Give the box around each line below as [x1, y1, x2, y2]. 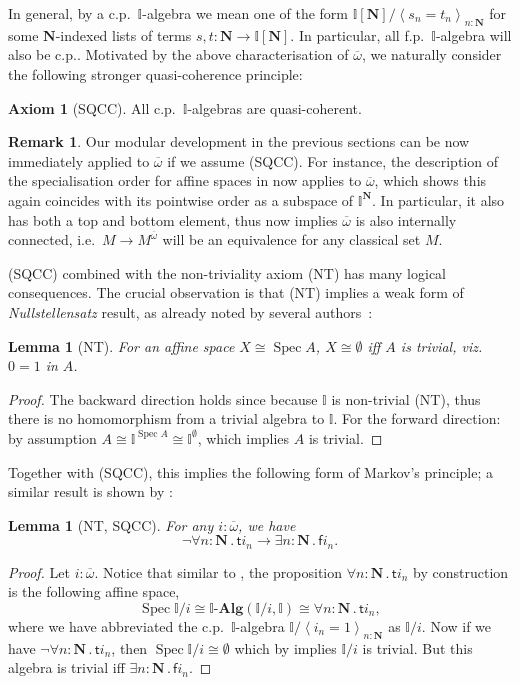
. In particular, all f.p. [290, 24, 425, 45]
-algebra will [435, 24, 512, 45]
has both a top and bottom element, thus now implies [8, 209, 338, 230]
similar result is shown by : [8, 481, 173, 502]
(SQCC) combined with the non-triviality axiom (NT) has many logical [8, 262, 447, 283]
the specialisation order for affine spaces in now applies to [8, 170, 362, 191]
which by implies [234, 637, 337, 658]
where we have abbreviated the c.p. [8, 615, 224, 636]
